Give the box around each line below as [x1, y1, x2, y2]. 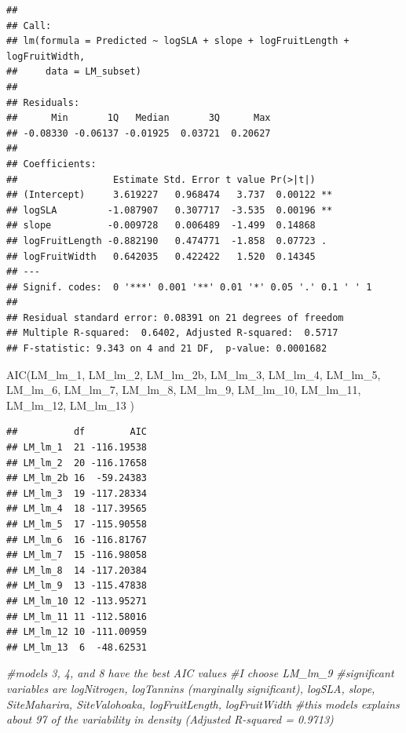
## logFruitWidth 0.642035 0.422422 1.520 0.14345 [6, 250, 316, 262]
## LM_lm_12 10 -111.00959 [6, 626, 147, 638]
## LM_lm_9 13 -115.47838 [6, 580, 147, 592]
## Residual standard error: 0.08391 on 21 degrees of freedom [6, 312, 344, 323]
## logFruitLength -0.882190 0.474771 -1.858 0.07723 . [6, 235, 327, 246]
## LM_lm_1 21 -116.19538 [6, 442, 147, 454]
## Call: [6, 20, 52, 31]
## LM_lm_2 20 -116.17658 [6, 457, 147, 469]
